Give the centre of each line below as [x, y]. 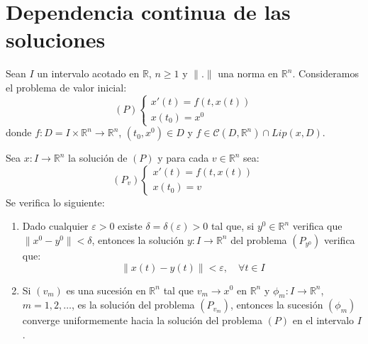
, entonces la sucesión [277, 305]
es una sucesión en [106, 290]
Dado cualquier [55, 226]
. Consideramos [325, 73]
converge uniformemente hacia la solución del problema [142, 320]
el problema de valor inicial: [66, 87]
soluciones [56, 39]
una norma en [248, 73]
